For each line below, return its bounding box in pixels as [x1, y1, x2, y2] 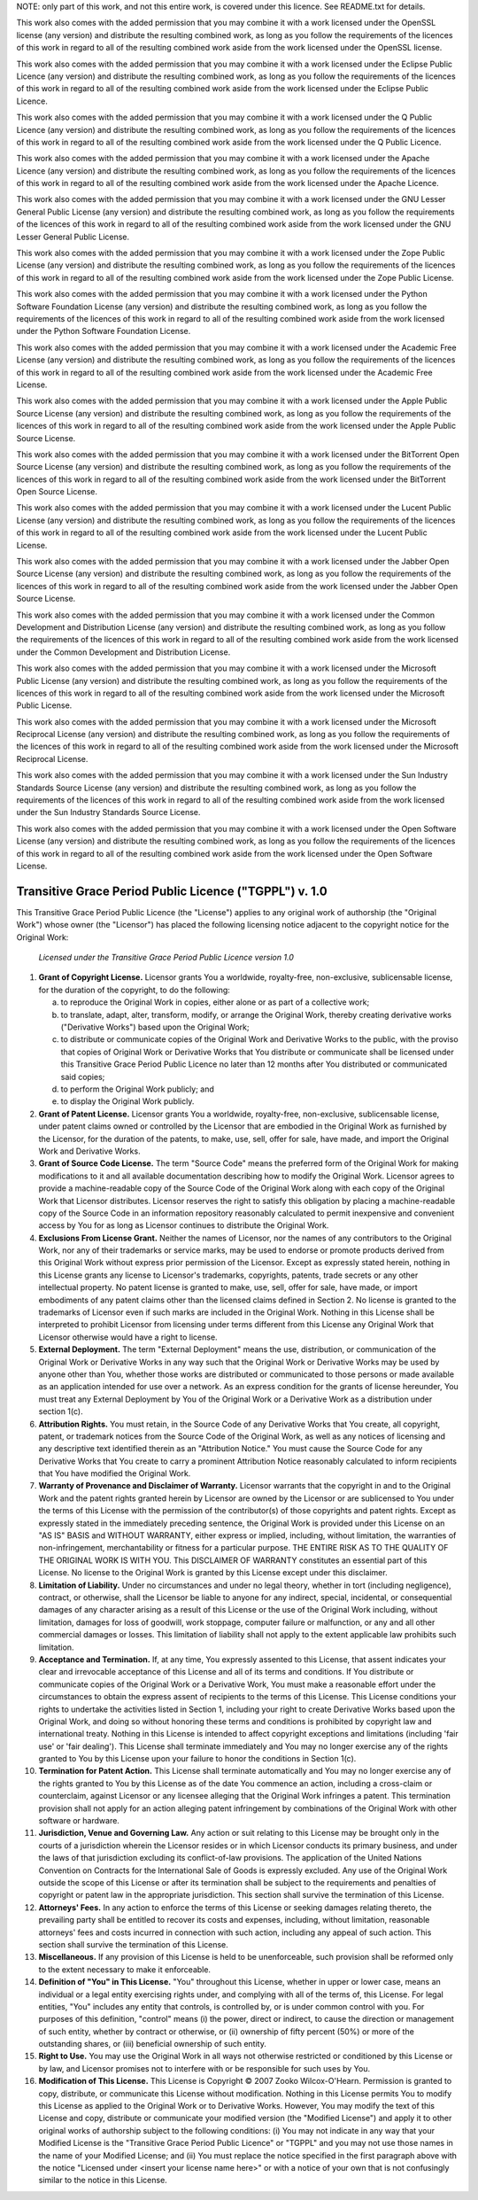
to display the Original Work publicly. [60, 1096, 195, 1107]
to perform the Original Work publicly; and [60, 1084, 214, 1094]
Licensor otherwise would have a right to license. [38, 1332, 218, 1342]
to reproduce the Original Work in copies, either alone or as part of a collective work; [60, 997, 370, 1007]
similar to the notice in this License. [38, 2175, 167, 2186]
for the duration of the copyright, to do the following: [38, 984, 230, 995]
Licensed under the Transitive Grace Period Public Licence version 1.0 [38, 952, 294, 963]
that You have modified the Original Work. [38, 1468, 191, 1479]
